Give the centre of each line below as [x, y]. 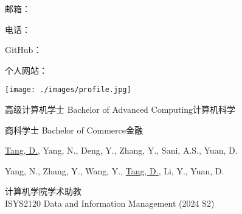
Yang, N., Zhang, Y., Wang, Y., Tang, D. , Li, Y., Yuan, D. [115, 170]
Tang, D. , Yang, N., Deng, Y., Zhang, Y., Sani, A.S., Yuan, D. [121, 150]
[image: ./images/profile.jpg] [68, 90]
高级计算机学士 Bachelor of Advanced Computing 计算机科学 [120, 109]
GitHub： [23, 50]
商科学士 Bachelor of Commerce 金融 [74, 130]
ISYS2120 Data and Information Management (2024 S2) [110, 203]
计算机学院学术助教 [43, 191]
